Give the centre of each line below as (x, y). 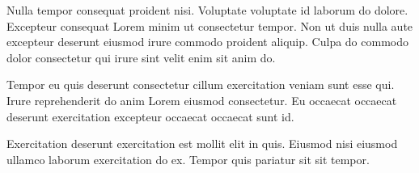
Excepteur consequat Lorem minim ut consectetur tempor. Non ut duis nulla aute (210, 25)
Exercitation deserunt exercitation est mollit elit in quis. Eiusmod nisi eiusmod (202, 143)
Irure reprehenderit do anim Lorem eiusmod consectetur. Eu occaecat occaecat (202, 100)
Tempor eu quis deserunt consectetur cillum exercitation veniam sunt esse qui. (201, 84)
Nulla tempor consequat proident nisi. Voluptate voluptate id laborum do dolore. (207, 10)
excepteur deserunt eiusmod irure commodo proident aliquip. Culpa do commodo (207, 42)
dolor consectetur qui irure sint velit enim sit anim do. (141, 57)
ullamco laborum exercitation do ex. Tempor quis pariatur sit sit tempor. (188, 159)
